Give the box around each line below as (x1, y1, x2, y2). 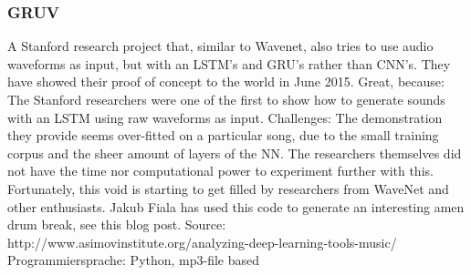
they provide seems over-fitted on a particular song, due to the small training (7, 126, 439, 145)
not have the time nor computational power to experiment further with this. (7, 161, 434, 180)
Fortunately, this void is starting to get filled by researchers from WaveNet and (7, 178, 449, 198)
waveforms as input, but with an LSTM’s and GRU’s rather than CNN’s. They (7, 54, 451, 73)
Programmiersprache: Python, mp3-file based (7, 250, 260, 270)
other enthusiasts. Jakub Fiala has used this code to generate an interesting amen (7, 197, 465, 216)
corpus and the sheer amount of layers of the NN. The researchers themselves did (7, 143, 462, 162)
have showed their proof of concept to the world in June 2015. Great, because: (7, 72, 445, 91)
